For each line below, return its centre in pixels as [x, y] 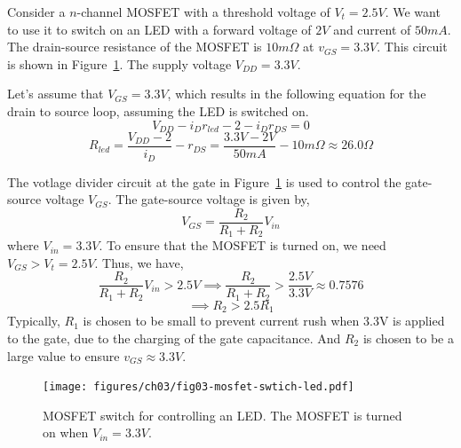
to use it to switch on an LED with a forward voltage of [159, 29]
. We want [413, 12]
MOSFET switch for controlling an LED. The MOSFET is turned [223, 415]
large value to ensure [64, 355]
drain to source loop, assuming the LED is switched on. [158, 110]
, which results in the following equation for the [297, 94]
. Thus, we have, [139, 262]
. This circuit [412, 47]
